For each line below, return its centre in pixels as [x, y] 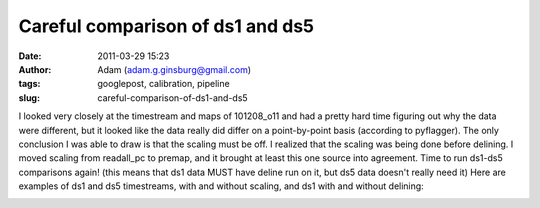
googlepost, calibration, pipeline [163, 84]
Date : [30, 56]
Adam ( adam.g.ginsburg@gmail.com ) [174, 69]
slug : [29, 97]
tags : [29, 84]
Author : [35, 69]
